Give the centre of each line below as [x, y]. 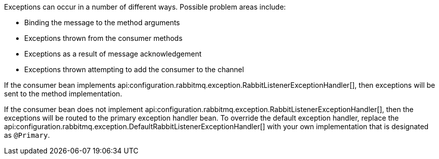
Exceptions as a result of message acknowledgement [113, 54]
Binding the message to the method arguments [102, 22]
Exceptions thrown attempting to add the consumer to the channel [134, 69]
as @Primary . [27, 135]
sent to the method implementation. [63, 94]
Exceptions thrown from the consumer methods [103, 38]
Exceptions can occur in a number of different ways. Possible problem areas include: [145, 7]
